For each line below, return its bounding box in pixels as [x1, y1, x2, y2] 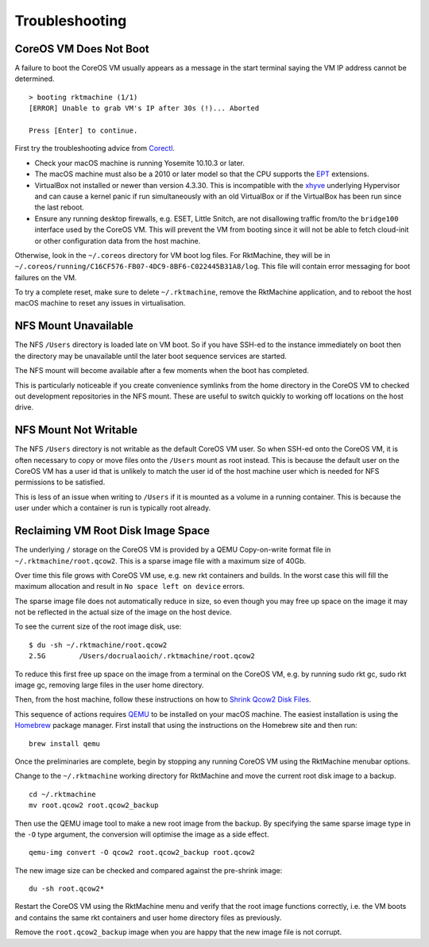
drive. [14, 402, 34, 412]
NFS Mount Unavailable [14, 319, 134, 333]
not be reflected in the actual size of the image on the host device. [14, 607, 232, 617]
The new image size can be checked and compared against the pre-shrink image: [14, 865, 283, 875]
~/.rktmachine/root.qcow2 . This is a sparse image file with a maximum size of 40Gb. [14, 556, 306, 565]
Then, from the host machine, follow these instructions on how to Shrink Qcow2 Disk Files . [14, 695, 311, 704]
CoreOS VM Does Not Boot [14, 42, 150, 56]
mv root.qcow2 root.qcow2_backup [29, 801, 159, 810]
